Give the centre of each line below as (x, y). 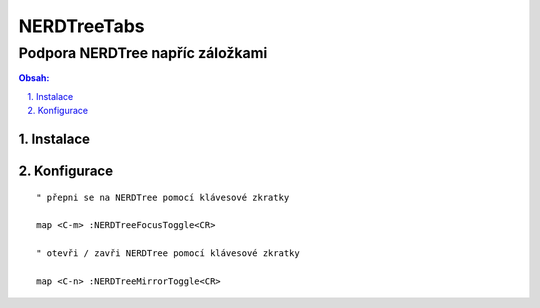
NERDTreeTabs (81, 26)
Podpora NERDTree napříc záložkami (143, 53)
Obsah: (34, 78)
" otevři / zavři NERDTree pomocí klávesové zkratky (168, 253)
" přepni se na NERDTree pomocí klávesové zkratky (163, 197)
